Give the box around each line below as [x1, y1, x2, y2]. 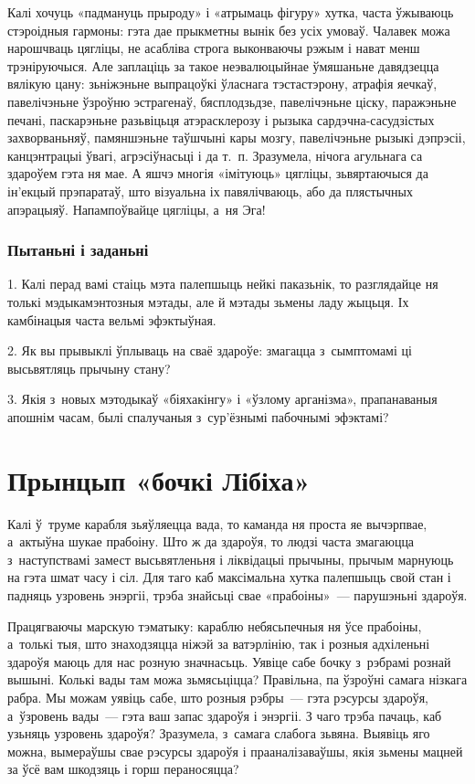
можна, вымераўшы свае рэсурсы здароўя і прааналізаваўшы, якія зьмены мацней [7, 741, 463, 760]
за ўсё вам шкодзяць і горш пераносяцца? [7, 759, 239, 779]
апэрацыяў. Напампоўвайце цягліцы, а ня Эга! [7, 199, 266, 218]
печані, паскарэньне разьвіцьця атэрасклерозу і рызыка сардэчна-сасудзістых [7, 110, 435, 129]
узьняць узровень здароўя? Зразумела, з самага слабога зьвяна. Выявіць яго [7, 724, 430, 743]
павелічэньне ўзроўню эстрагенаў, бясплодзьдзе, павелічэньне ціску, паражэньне [7, 91, 457, 111]
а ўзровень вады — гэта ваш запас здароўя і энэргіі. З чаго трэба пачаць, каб [7, 705, 442, 725]
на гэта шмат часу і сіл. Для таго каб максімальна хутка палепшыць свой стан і [7, 567, 451, 587]
